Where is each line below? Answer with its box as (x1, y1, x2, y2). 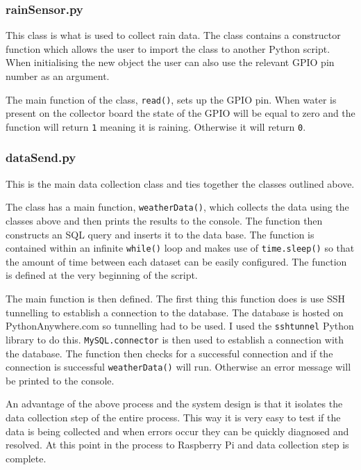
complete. (6, 451, 47, 465)
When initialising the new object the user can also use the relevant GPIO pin (6, 55, 335, 70)
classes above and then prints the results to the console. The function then (6, 213, 323, 227)
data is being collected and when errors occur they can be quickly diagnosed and (6, 423, 349, 438)
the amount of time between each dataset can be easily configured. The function (6, 254, 347, 268)
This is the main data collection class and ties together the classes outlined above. (6, 176, 355, 191)
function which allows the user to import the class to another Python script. (6, 41, 330, 56)
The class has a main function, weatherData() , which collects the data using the (6, 200, 349, 214)
